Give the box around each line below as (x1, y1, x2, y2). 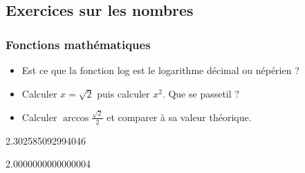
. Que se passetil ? (162, 86, 239, 100)
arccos (62, 113, 89, 123)
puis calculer (97, 86, 150, 100)
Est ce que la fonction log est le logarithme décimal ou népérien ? (21, 63, 299, 77)
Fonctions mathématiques (6, 35, 151, 53)
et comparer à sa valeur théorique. (107, 109, 252, 124)
